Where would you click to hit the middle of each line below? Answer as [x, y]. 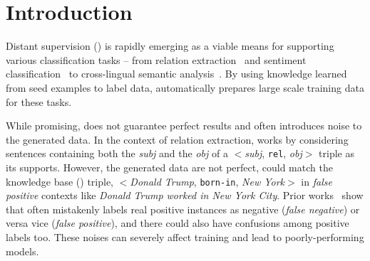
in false [317, 181]
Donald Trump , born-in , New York [207, 181]
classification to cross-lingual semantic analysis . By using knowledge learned [176, 74]
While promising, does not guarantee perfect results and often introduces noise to [184, 126]
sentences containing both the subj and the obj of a [117, 153]
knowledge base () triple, [60, 181]
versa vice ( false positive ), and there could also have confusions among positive [178, 223]
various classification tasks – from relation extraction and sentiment [156, 59]
